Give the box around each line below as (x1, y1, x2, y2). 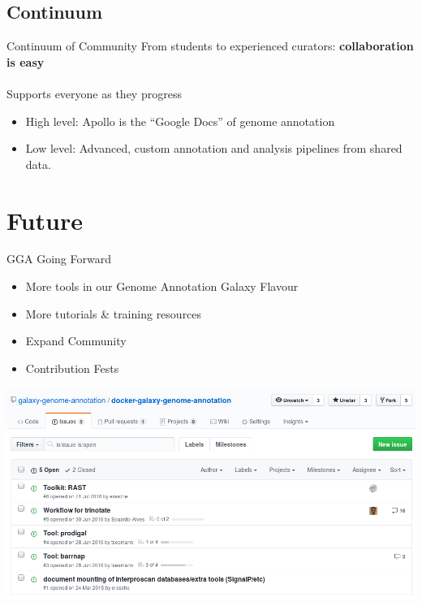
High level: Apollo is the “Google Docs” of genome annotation (25, 112, 335, 129)
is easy (6, 53, 45, 70)
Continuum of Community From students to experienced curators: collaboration (6, 37, 414, 54)
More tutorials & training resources (25, 305, 202, 322)
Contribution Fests (25, 359, 119, 376)
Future (6, 203, 83, 236)
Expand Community (25, 332, 127, 349)
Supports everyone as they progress (6, 84, 182, 102)
